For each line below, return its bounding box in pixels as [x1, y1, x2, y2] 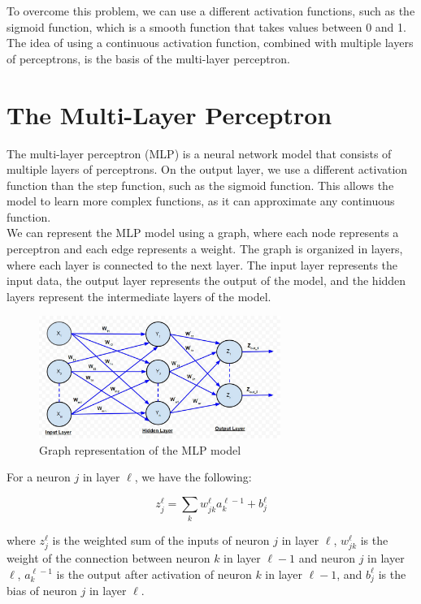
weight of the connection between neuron [7, 549, 210, 566]
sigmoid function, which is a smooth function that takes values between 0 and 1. [7, 18, 406, 35]
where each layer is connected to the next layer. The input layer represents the [7, 256, 398, 273]
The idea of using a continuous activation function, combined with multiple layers [7, 34, 414, 51]
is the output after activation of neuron [56, 565, 252, 582]
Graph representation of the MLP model [39, 441, 241, 458]
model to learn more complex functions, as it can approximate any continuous [7, 192, 395, 209]
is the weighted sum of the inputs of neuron [52, 531, 270, 548]
